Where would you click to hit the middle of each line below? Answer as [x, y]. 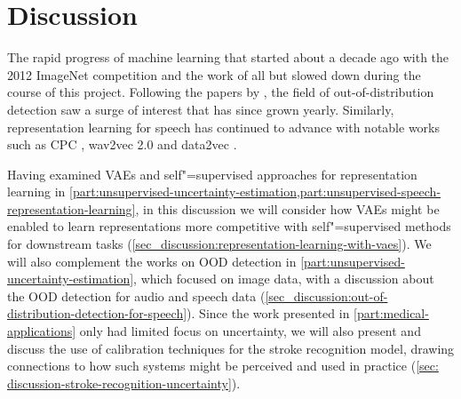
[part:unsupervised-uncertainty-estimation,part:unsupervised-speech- [255, 192]
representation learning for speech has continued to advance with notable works [224, 127]
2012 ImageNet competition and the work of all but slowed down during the [214, 74]
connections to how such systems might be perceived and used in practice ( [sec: [223, 366]
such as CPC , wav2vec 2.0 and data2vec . [122, 144]
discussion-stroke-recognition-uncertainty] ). [124, 383]
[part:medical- [391, 313]
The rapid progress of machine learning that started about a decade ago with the [228, 57]
